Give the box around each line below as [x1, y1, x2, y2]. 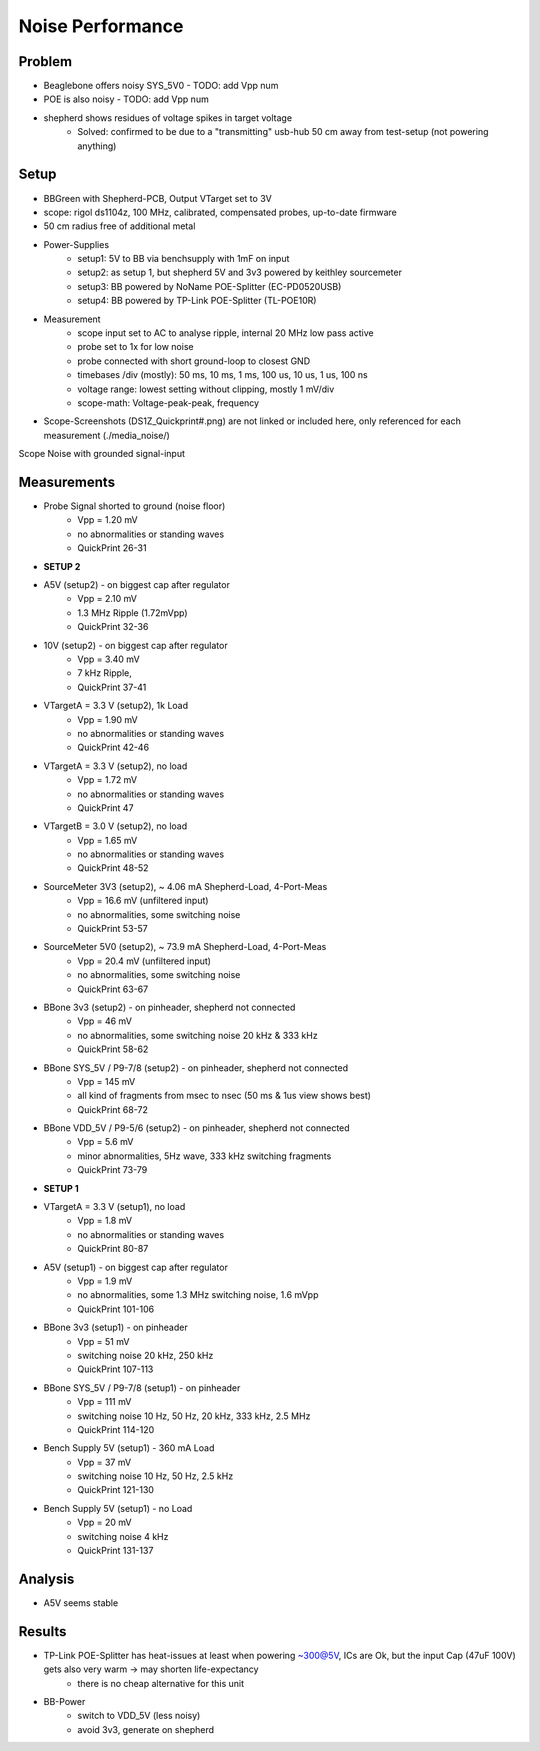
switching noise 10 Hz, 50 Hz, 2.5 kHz [77, 1470, 234, 1482]
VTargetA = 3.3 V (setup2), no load [43, 760, 188, 772]
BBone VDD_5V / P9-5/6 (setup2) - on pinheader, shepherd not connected [43, 1122, 350, 1134]
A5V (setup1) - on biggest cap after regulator [43, 1261, 229, 1273]
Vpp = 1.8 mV [77, 1215, 133, 1227]
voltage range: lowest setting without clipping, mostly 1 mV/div [77, 383, 335, 395]
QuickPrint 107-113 [77, 1363, 154, 1375]
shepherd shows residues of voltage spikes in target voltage [43, 111, 293, 124]
